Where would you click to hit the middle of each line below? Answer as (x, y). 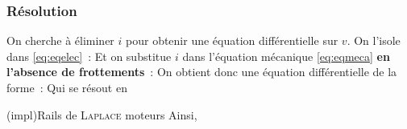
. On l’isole (374, 40)
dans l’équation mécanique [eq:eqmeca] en (286, 56)
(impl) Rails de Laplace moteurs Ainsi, (102, 114)
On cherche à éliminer (60, 40)
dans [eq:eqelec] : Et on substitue (89, 56)
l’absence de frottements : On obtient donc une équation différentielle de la (202, 72)
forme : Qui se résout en (67, 87)
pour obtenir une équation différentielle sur (232, 40)
